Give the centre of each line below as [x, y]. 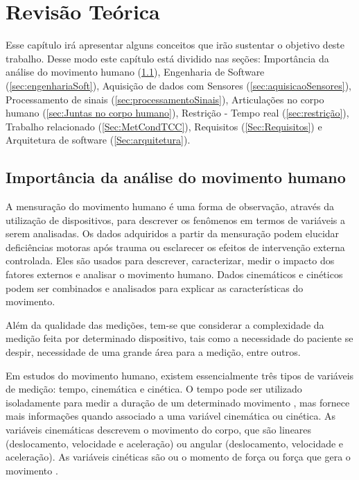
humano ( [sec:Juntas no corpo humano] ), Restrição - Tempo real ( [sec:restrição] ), [177, 113]
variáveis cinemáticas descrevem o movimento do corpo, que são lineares [159, 429]
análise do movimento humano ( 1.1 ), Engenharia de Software [135, 72]
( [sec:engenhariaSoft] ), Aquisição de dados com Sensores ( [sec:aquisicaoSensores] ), [178, 85]
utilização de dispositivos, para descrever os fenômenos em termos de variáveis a [175, 220]
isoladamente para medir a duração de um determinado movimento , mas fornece [178, 402]
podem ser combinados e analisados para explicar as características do [155, 288]
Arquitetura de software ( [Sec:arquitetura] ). [98, 140]
